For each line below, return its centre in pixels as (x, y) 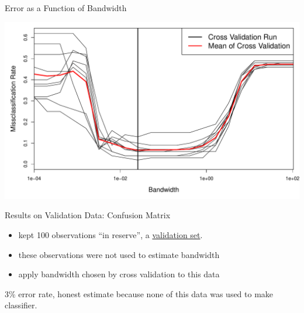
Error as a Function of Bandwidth (66, 8)
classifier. (21, 305)
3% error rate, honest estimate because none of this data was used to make (139, 293)
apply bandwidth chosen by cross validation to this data (119, 274)
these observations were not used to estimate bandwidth (119, 254)
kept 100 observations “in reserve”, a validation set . (110, 234)
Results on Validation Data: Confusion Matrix (88, 215)
